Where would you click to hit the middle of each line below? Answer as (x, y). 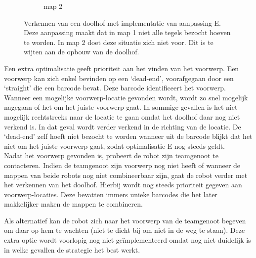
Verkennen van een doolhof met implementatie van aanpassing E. (122, 22)
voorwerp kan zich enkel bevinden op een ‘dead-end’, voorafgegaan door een (119, 78)
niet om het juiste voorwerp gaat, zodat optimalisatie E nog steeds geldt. (115, 146)
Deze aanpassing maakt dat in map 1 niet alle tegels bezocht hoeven (127, 32)
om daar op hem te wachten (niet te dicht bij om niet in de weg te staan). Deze (125, 230)
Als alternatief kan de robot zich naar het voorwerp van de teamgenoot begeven (125, 220)
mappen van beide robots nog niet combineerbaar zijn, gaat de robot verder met (126, 175)
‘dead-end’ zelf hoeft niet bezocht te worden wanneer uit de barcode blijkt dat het (128, 136)
